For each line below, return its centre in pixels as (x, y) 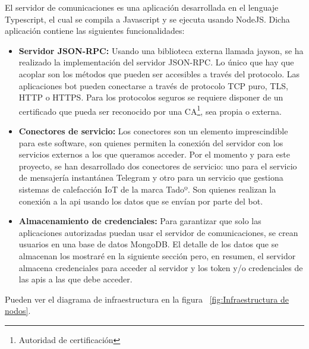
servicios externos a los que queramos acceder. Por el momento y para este (154, 154)
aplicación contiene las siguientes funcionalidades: (95, 31)
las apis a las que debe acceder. (75, 279)
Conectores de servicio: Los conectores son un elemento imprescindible (153, 131)
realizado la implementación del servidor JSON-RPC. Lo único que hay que (156, 62)
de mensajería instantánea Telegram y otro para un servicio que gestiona (151, 177)
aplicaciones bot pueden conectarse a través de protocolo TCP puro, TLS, (153, 85)
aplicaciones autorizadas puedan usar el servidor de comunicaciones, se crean (158, 232)
